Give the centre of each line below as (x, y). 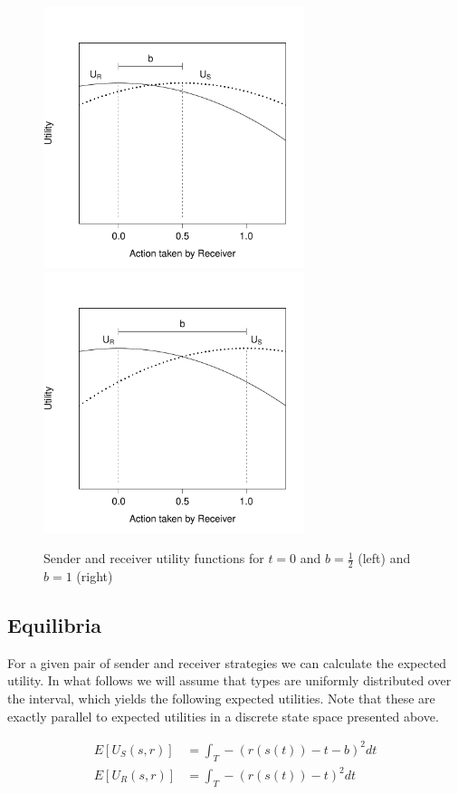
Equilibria (54, 625)
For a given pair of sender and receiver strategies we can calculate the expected (227, 662)
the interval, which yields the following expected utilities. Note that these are (221, 698)
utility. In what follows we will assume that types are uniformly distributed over (229, 680)
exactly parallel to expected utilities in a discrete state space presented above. (223, 716)
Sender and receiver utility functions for (154, 558)
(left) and (384, 558)
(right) (95, 576)
